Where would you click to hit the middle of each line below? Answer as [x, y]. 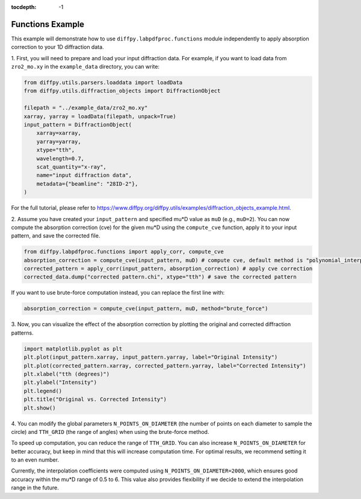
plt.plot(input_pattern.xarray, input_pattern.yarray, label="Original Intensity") [151, 357]
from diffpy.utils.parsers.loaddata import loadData [103, 83]
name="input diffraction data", [84, 175]
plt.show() [40, 408]
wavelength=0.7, [60, 158]
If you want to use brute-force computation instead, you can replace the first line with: [118, 293]
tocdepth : [24, 7]
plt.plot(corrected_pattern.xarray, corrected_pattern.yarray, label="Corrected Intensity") [165, 366]
